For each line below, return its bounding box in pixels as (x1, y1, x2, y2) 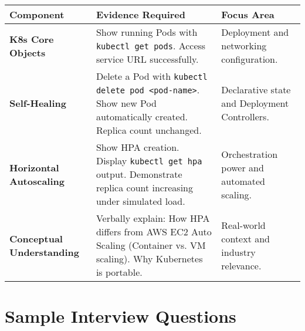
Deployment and (221, 25, 289, 39)
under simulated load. (96, 194, 185, 208)
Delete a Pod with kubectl (96, 69, 208, 83)
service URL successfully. (96, 52, 199, 66)
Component (9, 8, 65, 21)
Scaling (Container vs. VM (96, 238, 206, 252)
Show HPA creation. (96, 140, 179, 154)
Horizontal (9, 160, 59, 174)
